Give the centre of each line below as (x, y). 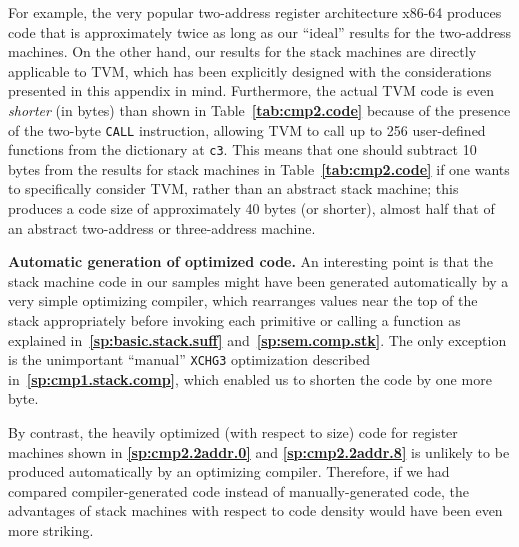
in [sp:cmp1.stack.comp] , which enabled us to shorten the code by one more (250, 378)
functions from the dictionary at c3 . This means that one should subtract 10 (242, 149)
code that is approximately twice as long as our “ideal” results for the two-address (260, 31)
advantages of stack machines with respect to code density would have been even (255, 510)
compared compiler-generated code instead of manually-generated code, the (239, 490)
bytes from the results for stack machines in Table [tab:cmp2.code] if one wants (259, 168)
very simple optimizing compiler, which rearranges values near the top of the (243, 300)
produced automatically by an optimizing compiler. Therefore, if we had (229, 471)
